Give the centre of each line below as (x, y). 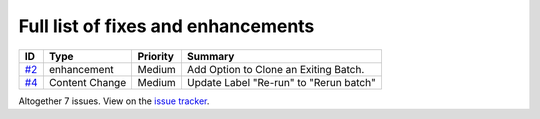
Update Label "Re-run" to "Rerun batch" (281, 82)
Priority (156, 56)
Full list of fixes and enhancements (166, 26)
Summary (210, 56)
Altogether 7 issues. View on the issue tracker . (114, 101)
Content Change (87, 82)
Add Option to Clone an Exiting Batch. (275, 69)
